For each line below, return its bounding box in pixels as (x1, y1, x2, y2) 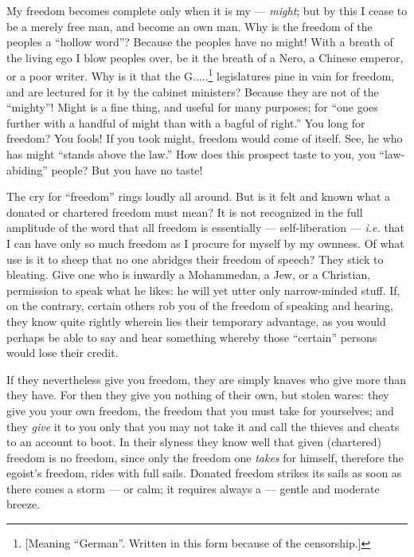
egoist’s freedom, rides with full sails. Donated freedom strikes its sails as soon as (6, 465, 402, 481)
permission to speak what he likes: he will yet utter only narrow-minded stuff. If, (6, 281, 400, 298)
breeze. (6, 496, 41, 512)
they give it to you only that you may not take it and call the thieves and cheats (6, 418, 400, 434)
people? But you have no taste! (51, 161, 203, 178)
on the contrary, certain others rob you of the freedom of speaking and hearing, (6, 297, 393, 314)
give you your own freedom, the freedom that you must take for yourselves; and (6, 402, 394, 418)
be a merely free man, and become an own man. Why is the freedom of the (6, 18, 373, 34)
